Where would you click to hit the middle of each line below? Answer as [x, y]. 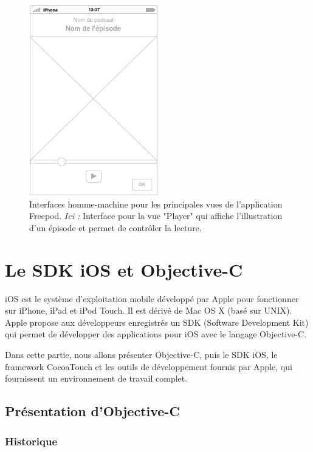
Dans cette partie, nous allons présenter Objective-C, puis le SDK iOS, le [141, 355]
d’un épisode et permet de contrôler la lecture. [115, 227]
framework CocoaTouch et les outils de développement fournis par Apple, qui [149, 366]
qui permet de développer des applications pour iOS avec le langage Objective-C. [156, 334]
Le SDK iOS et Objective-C [124, 269]
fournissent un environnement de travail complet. [96, 378]
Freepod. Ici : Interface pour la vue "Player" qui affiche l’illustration [156, 216]
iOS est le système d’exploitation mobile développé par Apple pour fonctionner [152, 298]
